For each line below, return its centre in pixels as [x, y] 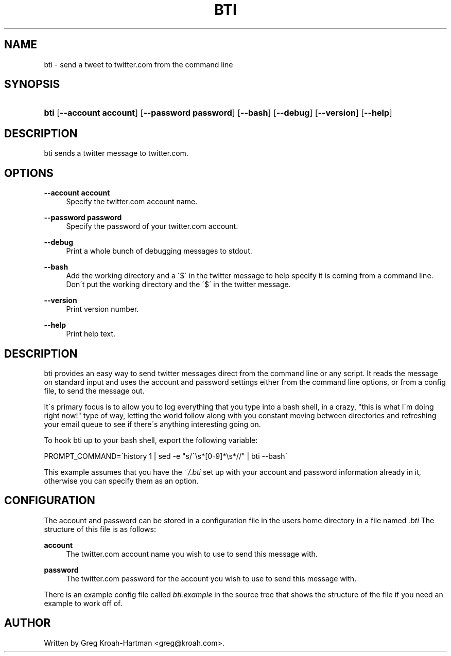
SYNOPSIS [32, 84]
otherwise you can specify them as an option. [121, 481]
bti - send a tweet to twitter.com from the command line [138, 64]
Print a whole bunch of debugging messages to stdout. [159, 251]
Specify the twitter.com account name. [132, 202]
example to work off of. [83, 603]
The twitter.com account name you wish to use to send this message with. [192, 554]
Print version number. [102, 309]
